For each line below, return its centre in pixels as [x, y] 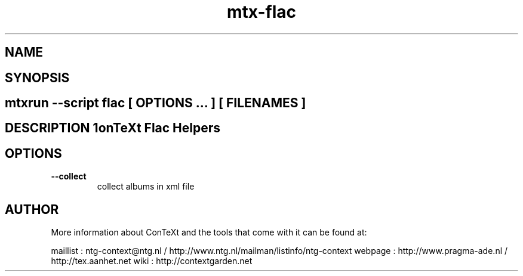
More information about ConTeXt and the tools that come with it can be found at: [209, 232]
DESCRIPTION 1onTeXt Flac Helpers [113, 128]
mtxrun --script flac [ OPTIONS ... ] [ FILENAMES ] [156, 103]
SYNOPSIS [37, 77]
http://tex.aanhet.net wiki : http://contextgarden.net [152, 261]
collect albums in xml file [146, 187]
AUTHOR [32, 209]
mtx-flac [261, 12]
